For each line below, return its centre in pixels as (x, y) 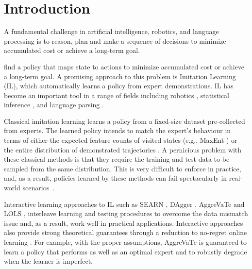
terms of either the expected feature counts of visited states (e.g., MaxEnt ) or (121, 140)
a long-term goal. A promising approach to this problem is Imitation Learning (120, 76)
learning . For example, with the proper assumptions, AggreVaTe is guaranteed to (126, 242)
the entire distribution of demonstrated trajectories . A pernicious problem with (123, 149)
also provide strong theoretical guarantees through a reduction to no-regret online (126, 232)
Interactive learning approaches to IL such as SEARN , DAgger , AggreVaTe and (124, 204)
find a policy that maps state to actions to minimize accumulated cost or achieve (124, 66)
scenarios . (39, 188)
